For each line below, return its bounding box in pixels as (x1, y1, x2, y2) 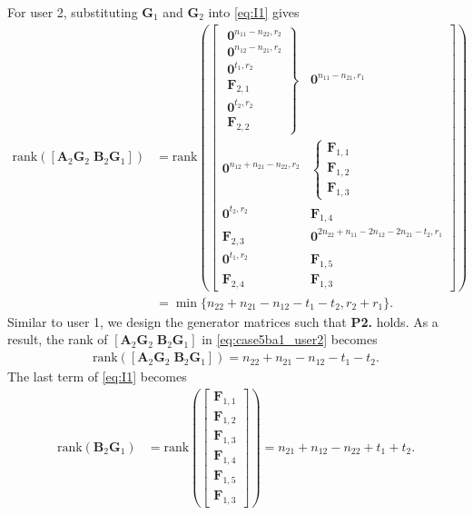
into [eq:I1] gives (208, 3, 300, 21)
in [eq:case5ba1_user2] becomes (202, 330, 378, 349)
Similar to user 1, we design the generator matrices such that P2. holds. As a (7, 312, 439, 331)
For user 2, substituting (7, 3, 138, 21)
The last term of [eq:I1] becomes (7, 367, 187, 386)
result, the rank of (7, 330, 108, 349)
